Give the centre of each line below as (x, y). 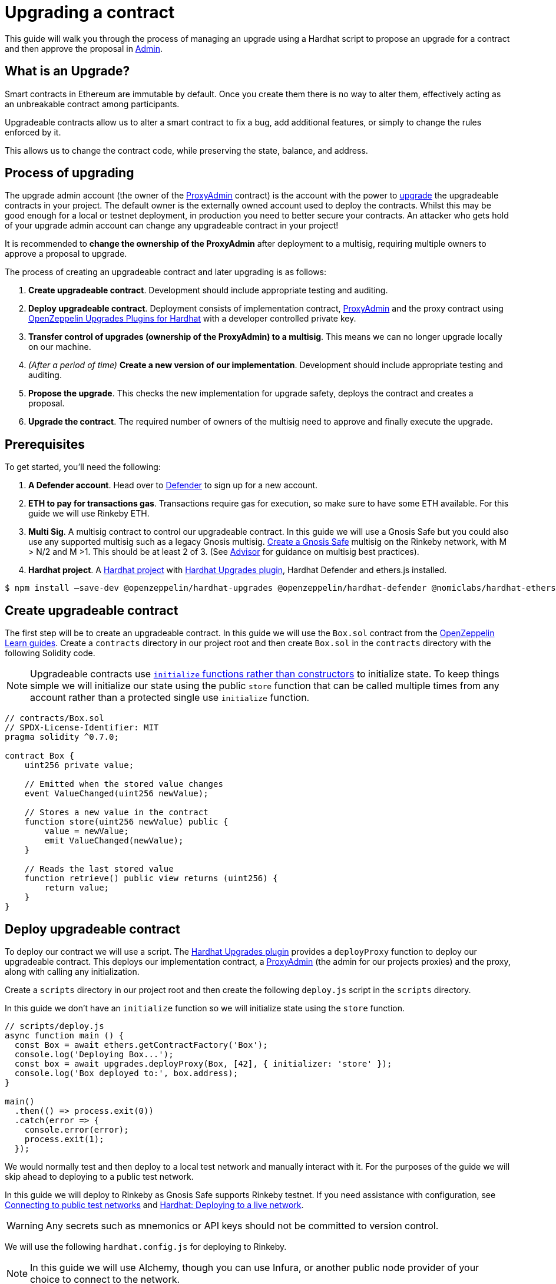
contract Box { (40, 756)
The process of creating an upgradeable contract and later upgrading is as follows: (166, 272)
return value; (77, 888)
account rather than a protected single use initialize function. (170, 698)
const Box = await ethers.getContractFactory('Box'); (141, 1045)
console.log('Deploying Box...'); (94, 1054)
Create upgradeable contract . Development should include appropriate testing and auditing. (208, 290)
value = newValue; (87, 831)
